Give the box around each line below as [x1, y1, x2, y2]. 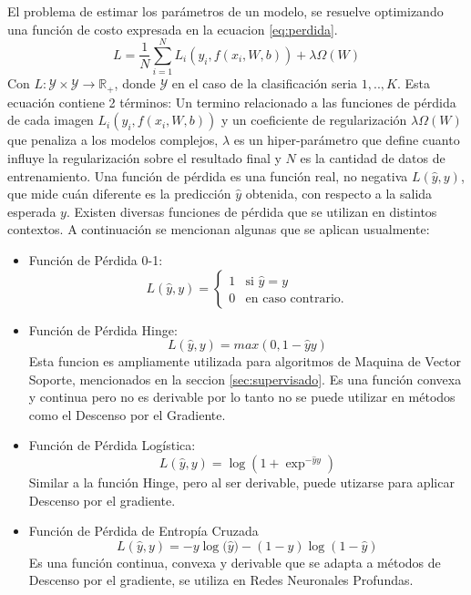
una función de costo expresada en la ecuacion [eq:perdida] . [7, 19, 338, 38]
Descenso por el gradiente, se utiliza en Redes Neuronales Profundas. [28, 570, 414, 590]
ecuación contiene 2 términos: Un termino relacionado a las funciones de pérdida [7, 92, 456, 111]
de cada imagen [7, 110, 94, 129]
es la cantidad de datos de [300, 148, 445, 167]
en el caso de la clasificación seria [171, 74, 358, 93]
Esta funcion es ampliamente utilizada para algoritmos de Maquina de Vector [28, 352, 462, 371]
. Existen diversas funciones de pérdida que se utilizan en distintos [66, 201, 437, 221]
